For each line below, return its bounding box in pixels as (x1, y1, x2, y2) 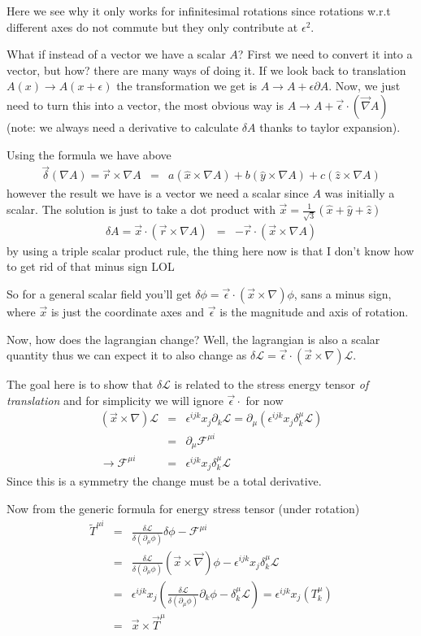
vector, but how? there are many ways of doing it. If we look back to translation (7, 61, 406, 78)
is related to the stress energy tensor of (174, 376, 369, 393)
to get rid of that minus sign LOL (7, 258, 175, 275)
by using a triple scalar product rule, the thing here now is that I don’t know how (7, 242, 414, 259)
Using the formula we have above (7, 146, 171, 163)
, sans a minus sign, (293, 285, 392, 302)
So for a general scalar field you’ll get (7, 285, 192, 302)
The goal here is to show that (7, 376, 154, 393)
